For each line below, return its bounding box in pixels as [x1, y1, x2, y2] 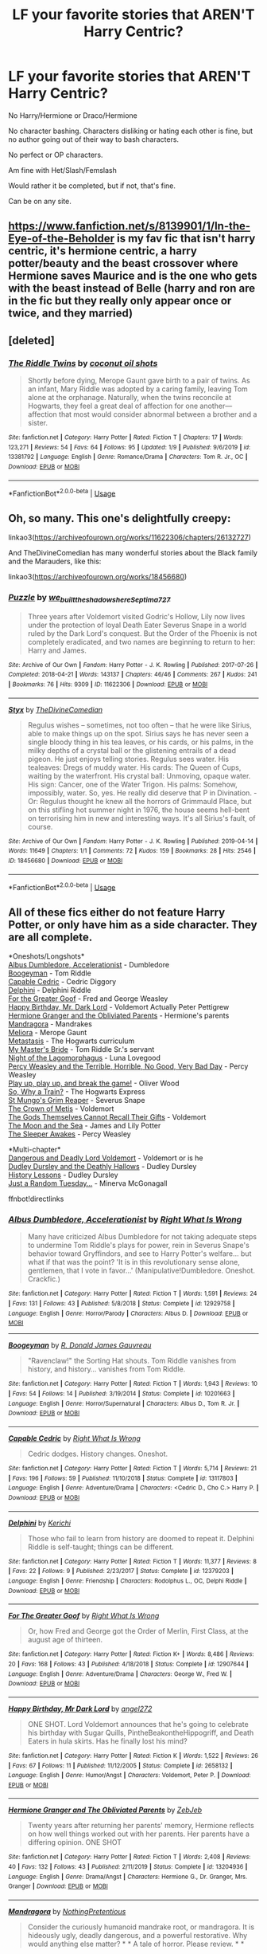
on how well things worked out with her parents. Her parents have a [27, 1829, 250, 1838]
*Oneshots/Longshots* [8, 951, 85, 961]
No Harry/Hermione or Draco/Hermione [8, 110, 137, 120]
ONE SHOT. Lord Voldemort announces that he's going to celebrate [27, 1719, 249, 1728]
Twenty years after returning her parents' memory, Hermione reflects [27, 1821, 254, 1830]
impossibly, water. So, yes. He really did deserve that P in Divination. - [27, 787, 257, 798]
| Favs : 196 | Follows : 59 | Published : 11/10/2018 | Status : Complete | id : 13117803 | [8, 1474, 238, 1482]
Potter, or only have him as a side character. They [8, 918, 257, 932]
